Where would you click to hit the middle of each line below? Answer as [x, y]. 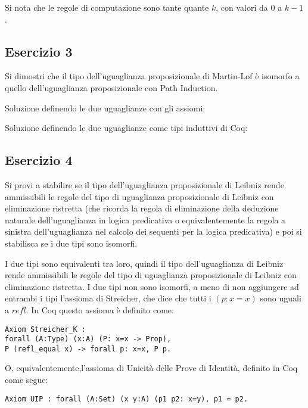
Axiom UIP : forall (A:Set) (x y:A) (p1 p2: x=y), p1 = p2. [127, 399]
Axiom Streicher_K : [46, 329]
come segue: [27, 380]
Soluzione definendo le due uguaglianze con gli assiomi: [105, 108]
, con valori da [242, 7]
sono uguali [281, 298]
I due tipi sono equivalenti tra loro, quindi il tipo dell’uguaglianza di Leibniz [144, 263]
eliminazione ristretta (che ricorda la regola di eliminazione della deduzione [142, 208]
